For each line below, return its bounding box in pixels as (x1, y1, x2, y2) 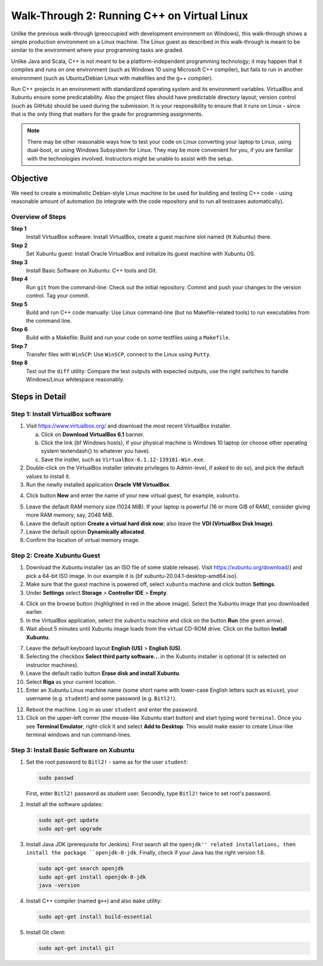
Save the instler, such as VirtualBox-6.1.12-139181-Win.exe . (41, 456, 205, 463)
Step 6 (11, 325, 28, 332)
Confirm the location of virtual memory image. (26, 537, 140, 544)
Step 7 (11, 342, 28, 350)
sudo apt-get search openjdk (38, 865, 124, 872)
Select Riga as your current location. (26, 678, 116, 685)
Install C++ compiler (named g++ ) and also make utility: (26, 897, 162, 904)
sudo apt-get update (38, 817, 99, 823)
